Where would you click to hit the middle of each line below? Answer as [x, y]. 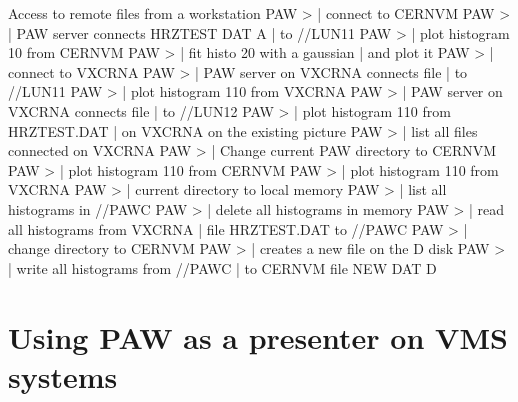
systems [63, 375]
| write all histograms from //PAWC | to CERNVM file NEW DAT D [222, 267]
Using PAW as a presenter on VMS [258, 336]
